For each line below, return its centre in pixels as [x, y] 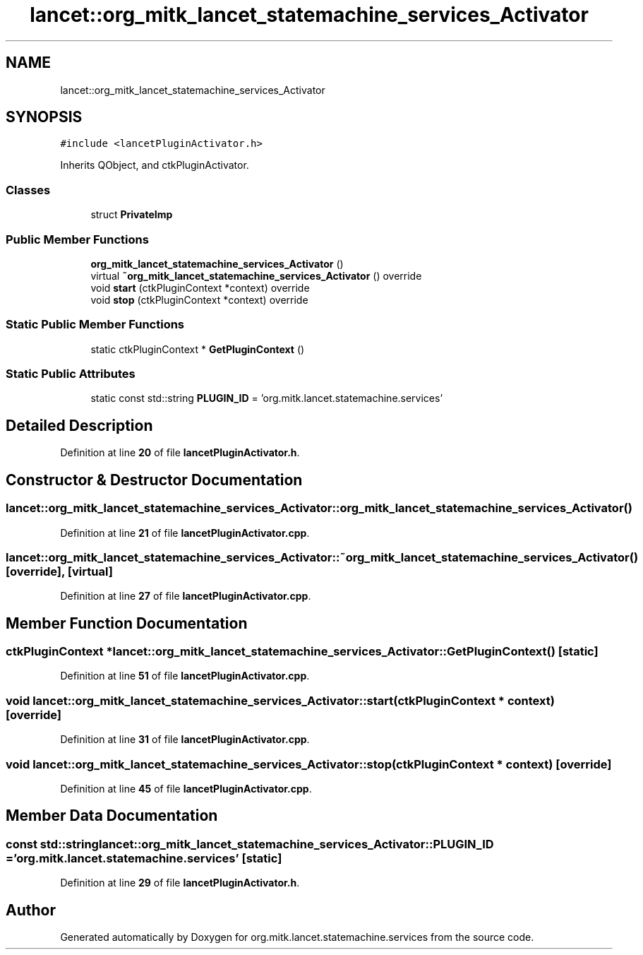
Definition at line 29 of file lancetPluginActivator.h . [180, 883]
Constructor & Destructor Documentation [154, 480]
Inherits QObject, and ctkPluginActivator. [155, 165]
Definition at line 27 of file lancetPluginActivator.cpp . [186, 596]
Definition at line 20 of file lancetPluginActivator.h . [180, 453]
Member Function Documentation [127, 623]
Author [31, 910]
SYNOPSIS [44, 117]
